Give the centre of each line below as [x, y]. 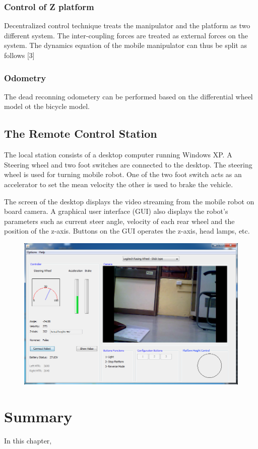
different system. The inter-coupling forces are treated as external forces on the [126, 35]
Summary [38, 416]
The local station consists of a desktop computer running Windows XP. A [118, 155]
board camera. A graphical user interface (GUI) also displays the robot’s [116, 211]
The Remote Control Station [81, 133]
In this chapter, [28, 440]
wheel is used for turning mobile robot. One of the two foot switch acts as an [123, 174]
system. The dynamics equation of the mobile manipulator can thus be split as [125, 45]
